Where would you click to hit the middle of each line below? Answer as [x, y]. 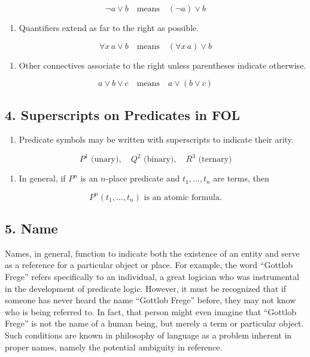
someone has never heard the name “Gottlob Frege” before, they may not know [151, 300]
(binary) [159, 160]
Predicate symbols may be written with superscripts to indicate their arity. [156, 139]
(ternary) [215, 160]
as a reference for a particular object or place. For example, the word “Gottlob [149, 265]
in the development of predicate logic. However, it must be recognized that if [145, 288]
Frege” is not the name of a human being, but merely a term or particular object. [154, 323]
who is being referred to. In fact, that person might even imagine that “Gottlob [151, 311]
